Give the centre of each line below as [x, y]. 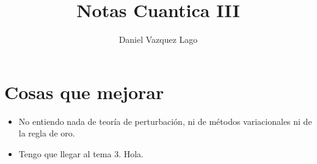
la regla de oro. [47, 133]
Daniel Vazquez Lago [158, 39]
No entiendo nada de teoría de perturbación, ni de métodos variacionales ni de [165, 121]
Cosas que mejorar [84, 91]
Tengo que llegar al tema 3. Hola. [81, 153]
